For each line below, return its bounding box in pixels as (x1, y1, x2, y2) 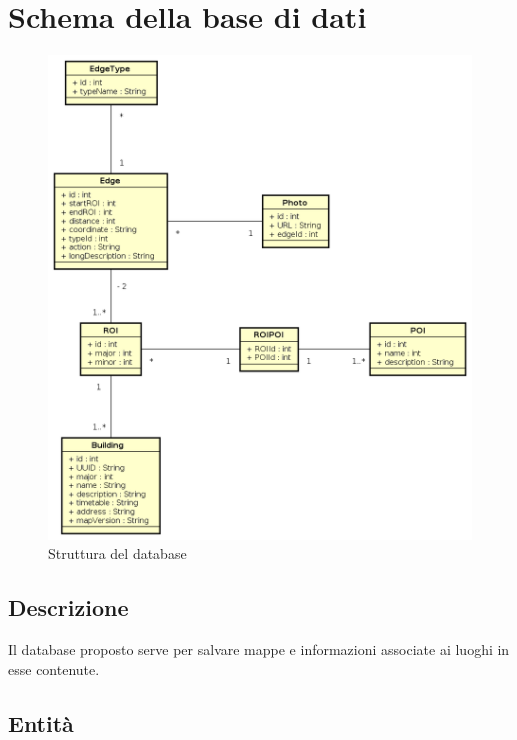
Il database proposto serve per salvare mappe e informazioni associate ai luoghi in (8, 639, 510, 660)
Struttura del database (48, 543, 187, 564)
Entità (8, 707, 74, 738)
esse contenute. (8, 658, 100, 679)
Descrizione (8, 592, 129, 623)
